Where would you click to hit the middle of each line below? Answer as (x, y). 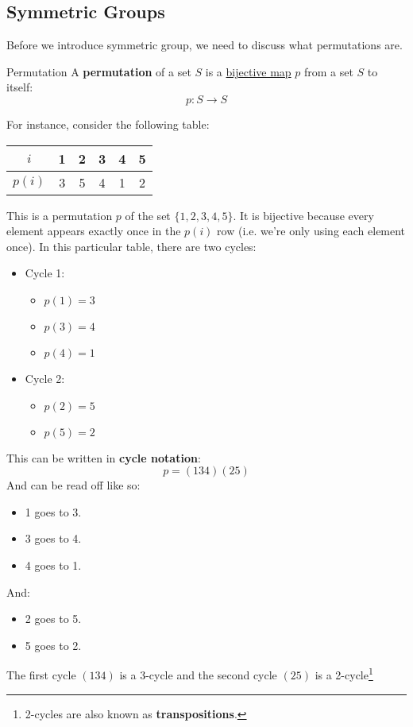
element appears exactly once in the (94, 231)
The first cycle (41, 674)
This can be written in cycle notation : (104, 457)
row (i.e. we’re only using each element (311, 231)
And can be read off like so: (73, 485)
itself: (20, 87)
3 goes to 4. (53, 538)
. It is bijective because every (303, 215)
